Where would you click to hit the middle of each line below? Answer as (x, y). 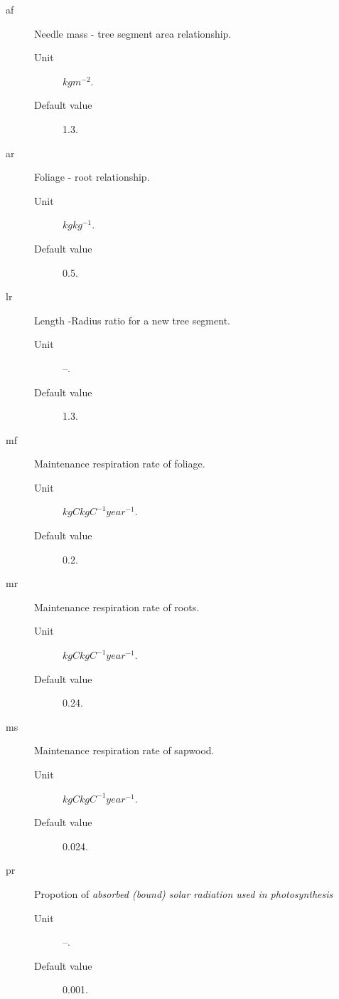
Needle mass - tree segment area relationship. (133, 33)
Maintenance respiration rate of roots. (117, 607)
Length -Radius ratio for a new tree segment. (132, 320)
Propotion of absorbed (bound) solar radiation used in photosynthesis (184, 893)
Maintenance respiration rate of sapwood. (124, 750)
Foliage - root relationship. (92, 177)
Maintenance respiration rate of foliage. (120, 464)
